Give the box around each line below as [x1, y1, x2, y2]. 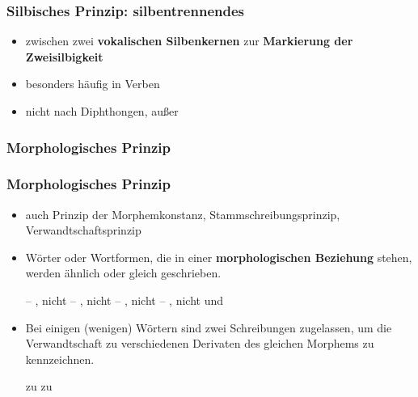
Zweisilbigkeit [25, 48, 103, 65]
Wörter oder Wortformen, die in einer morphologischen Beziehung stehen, [25, 248, 412, 265]
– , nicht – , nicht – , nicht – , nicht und [25, 292, 224, 309]
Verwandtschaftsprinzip [25, 222, 141, 239]
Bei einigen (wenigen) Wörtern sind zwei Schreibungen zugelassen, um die [25, 319, 392, 336]
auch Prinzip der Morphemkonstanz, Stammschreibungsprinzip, [25, 205, 340, 222]
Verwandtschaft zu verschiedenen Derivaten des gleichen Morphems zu [25, 335, 374, 352]
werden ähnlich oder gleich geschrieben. [25, 264, 222, 281]
